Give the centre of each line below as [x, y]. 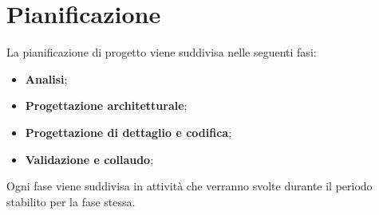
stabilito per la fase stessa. [71, 201]
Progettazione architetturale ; [106, 106]
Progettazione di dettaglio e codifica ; [128, 132]
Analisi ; [46, 78]
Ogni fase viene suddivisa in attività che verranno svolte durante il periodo [189, 186]
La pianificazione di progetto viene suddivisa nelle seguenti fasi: [162, 52]
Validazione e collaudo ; [89, 159]
